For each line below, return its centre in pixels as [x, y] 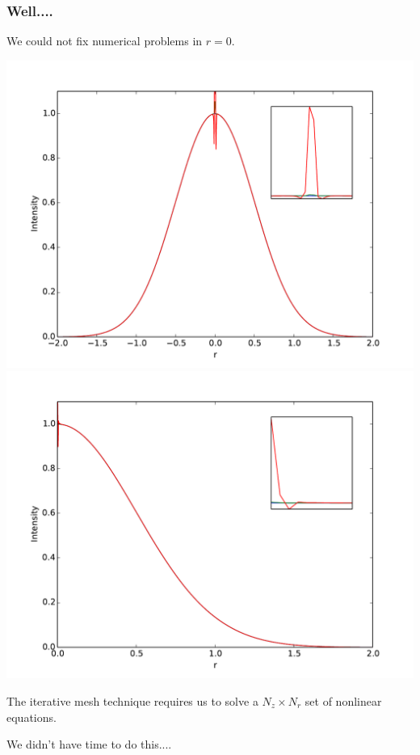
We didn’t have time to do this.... [89, 744]
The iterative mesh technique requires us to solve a [132, 700]
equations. [31, 717]
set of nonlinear [343, 700]
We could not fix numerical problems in [105, 41]
